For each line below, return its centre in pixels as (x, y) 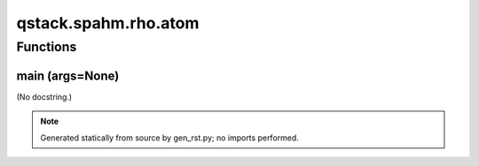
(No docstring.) (44, 96)
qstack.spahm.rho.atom (108, 23)
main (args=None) (68, 75)
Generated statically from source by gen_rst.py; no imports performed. (169, 138)
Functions (47, 47)
